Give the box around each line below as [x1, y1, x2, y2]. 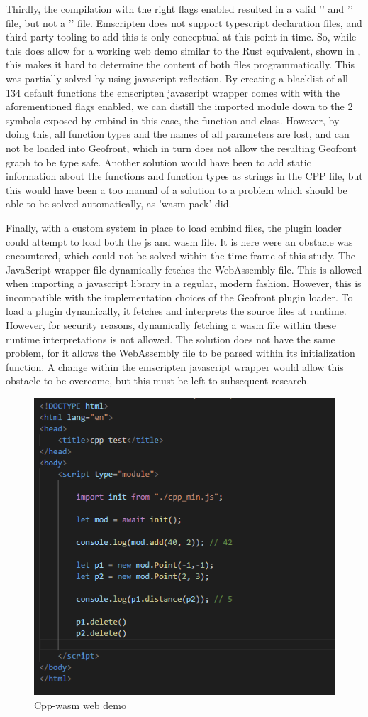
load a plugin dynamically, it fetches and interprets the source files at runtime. [6, 303, 347, 318]
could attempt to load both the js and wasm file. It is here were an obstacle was [6, 234, 353, 249]
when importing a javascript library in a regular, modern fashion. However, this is [6, 276, 362, 291]
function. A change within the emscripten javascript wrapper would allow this [6, 359, 344, 374]
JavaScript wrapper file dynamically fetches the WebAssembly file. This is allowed [6, 262, 362, 276]
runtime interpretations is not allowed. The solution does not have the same [6, 331, 335, 346]
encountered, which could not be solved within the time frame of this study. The [6, 248, 356, 263]
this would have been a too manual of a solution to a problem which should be [6, 182, 347, 197]
